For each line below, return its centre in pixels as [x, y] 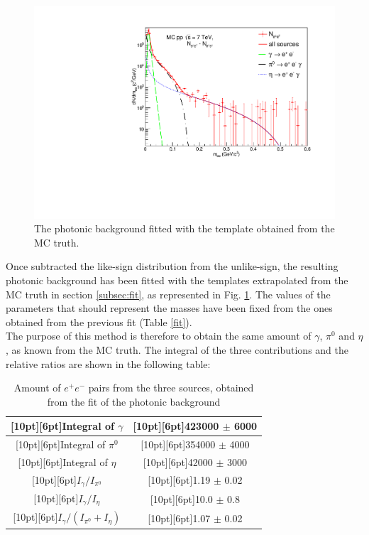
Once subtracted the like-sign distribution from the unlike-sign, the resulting [172, 266]
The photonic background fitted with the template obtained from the [184, 228]
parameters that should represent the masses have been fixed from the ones [169, 308]
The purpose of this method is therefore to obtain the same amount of [159, 336]
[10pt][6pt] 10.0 [181, 498]
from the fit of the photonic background [134, 401]
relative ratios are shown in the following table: [108, 363]
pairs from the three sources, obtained [171, 388]
